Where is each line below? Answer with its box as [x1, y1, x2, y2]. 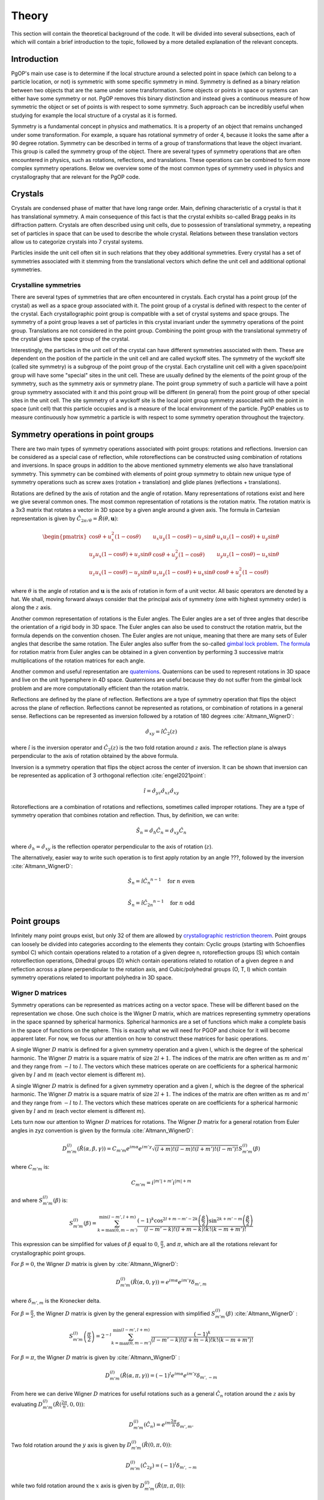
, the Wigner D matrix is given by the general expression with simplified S [33, 1310, 216, 1317]
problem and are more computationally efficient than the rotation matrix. [11, 685, 190, 692]
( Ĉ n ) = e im [143, 1420, 171, 1429]
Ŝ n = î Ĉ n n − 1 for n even [127, 877, 195, 886]
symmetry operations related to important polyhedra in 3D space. [11, 974, 173, 981]
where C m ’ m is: [11, 1163, 50, 1172]
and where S [11, 1196, 43, 1204]
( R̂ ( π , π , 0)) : [155, 1482, 185, 1489]
